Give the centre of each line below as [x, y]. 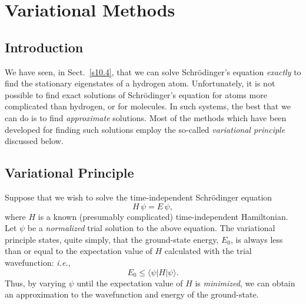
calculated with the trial [208, 251]
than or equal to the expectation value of [79, 251]
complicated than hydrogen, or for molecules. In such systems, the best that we [148, 106]
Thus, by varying [35, 283]
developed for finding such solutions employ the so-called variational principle [145, 129]
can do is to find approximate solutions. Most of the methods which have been [146, 117]
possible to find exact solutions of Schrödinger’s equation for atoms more [136, 94]
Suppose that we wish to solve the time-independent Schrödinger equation [139, 197]
